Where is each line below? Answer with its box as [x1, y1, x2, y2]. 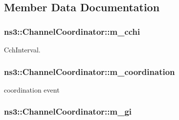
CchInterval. [4, 45, 41, 54]
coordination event [4, 84, 60, 95]
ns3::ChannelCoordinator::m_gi [4, 105, 132, 118]
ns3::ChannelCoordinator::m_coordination [4, 65, 175, 77]
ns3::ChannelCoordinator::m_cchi [4, 25, 140, 37]
